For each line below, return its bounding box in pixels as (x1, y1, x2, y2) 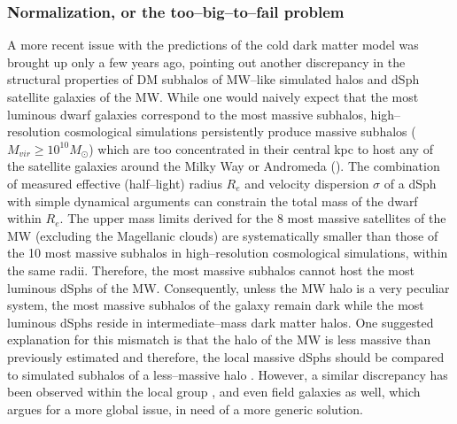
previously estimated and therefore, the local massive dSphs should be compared (7, 347, 445, 366)
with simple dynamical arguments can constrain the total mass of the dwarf (7, 191, 418, 210)
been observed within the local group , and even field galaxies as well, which (7, 382, 421, 401)
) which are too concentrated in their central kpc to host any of (89, 139, 433, 158)
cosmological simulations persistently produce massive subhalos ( (64, 122, 416, 141)
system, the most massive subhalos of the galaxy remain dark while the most (7, 296, 424, 314)
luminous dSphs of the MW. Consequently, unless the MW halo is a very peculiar (7, 278, 450, 297)
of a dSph (383, 173, 437, 192)
